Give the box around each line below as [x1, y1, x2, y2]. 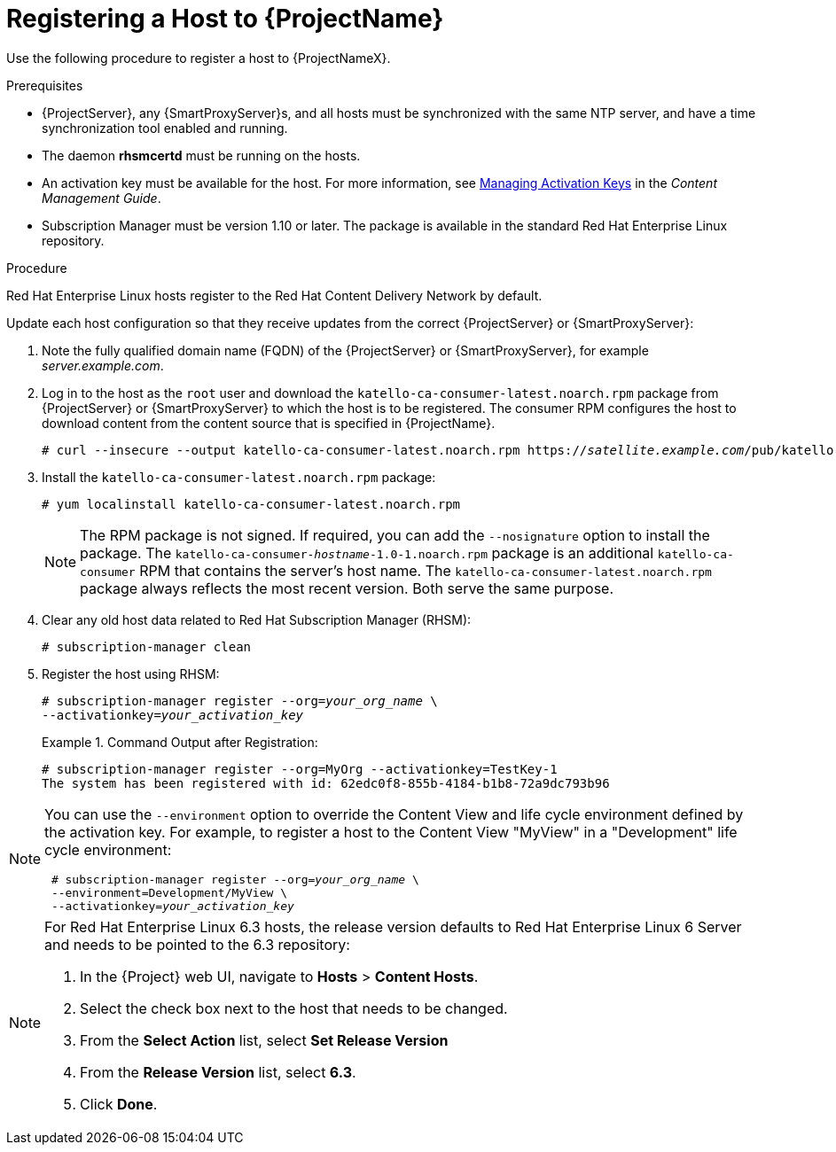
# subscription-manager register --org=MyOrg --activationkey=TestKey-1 [42, 761, 558, 776]
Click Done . [80, 1094, 158, 1113]
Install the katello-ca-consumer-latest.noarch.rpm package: [42, 469, 436, 485]
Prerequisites [6, 77, 83, 93]
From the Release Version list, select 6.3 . [80, 1062, 356, 1081]
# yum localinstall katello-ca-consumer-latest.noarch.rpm [42, 496, 461, 511]
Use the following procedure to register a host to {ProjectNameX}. [6, 50, 391, 66]
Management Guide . [42, 190, 161, 206]
